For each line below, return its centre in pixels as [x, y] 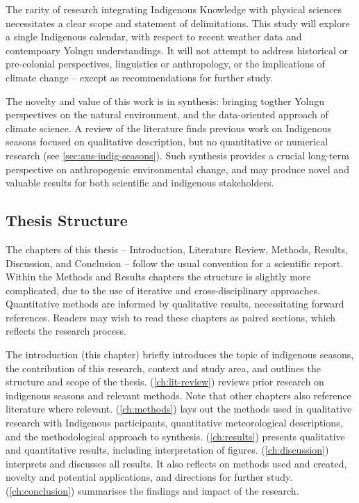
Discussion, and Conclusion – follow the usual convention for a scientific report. [175, 263]
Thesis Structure [67, 220]
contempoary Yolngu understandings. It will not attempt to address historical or [177, 50]
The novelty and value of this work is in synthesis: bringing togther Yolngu [165, 101]
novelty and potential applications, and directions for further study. [149, 477]
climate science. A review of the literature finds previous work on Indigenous [169, 128]
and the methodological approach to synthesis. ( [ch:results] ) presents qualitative [175, 436]
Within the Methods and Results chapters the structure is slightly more [158, 277]
